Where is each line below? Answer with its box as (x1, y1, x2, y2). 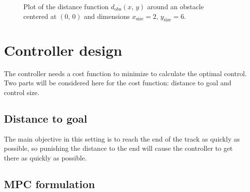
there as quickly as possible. (4, 152, 87, 162)
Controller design (4, 40, 123, 60)
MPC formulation (4, 176, 95, 191)
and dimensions (84, 11, 130, 21)
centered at (23, 11, 57, 21)
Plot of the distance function (23, 1, 109, 11)
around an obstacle (147, 1, 204, 11)
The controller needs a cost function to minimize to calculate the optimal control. (4, 68, 247, 78)
